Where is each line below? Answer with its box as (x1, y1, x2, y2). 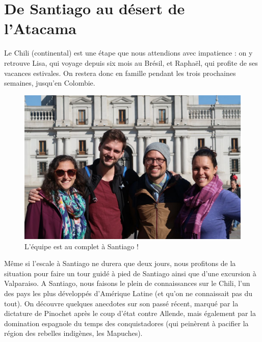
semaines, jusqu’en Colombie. (4, 77, 95, 88)
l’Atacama (4, 18, 76, 39)
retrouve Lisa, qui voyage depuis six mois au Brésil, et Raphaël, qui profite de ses (4, 57, 258, 68)
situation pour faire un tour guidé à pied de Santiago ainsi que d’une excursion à (4, 268, 256, 278)
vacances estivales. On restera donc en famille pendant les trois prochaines (4, 67, 236, 78)
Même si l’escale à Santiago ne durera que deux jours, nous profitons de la (4, 258, 236, 269)
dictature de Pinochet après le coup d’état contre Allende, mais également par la (4, 308, 256, 319)
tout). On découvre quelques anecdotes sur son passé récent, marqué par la (4, 298, 239, 308)
